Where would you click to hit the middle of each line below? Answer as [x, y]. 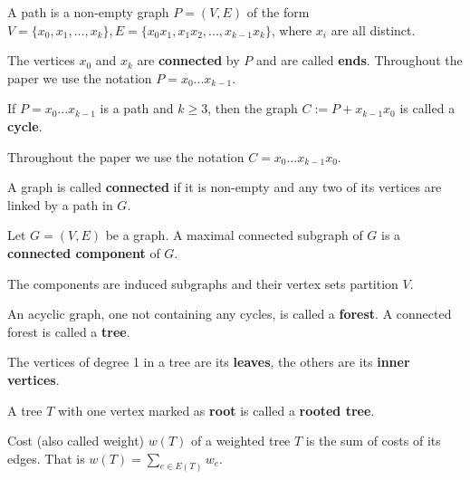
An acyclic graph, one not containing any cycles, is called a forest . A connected [230, 314]
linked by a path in [60, 204]
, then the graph [253, 108]
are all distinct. [373, 29]
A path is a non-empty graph [88, 12]
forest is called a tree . [69, 331]
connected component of [84, 252]
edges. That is [46, 458]
